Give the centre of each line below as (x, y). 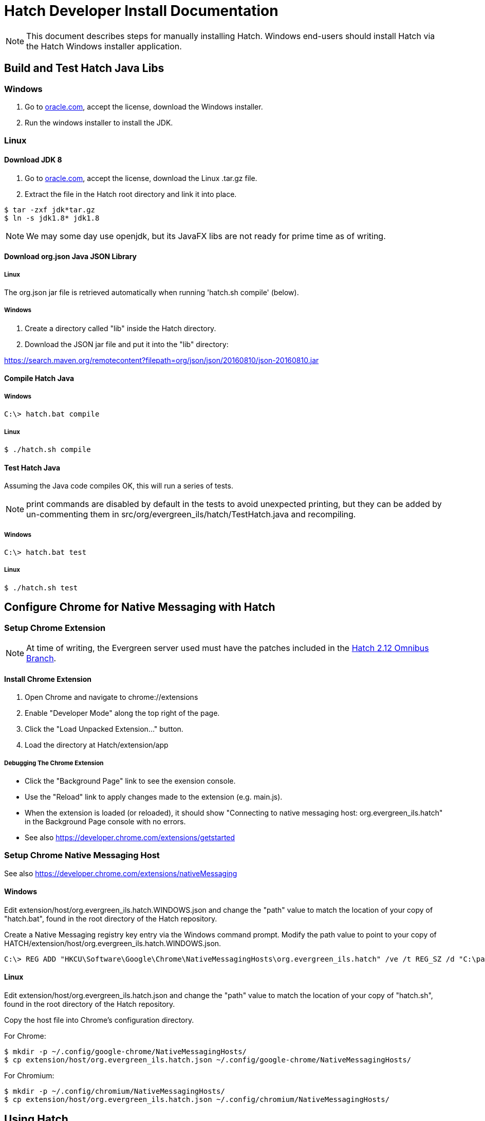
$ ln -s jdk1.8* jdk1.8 (52, 218)
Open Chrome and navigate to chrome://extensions (111, 697)
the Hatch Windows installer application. (104, 46)
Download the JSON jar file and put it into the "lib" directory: (127, 344)
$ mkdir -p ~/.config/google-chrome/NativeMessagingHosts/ (126, 1052)
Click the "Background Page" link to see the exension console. (130, 781)
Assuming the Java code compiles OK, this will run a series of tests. (119, 486)
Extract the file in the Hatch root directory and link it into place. (131, 194)
